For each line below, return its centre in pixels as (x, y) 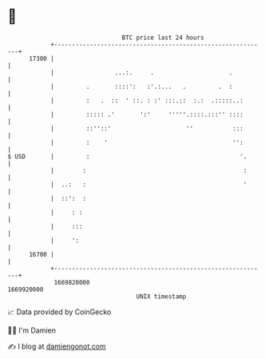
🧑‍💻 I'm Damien (32, 330)
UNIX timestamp (161, 296)
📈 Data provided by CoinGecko (59, 312)
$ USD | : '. (127, 156)
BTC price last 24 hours (163, 38)
